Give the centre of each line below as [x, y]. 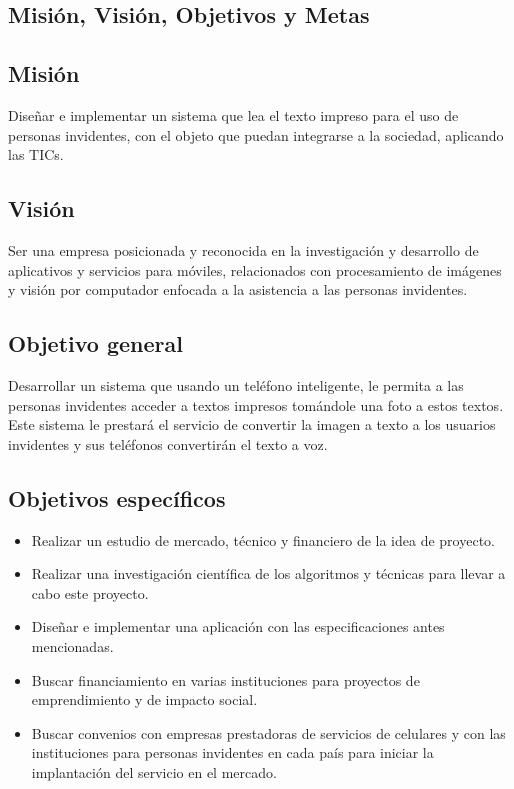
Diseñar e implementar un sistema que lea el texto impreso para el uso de [233, 114]
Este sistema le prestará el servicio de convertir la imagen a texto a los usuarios [252, 424]
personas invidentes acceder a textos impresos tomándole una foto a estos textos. [256, 404]
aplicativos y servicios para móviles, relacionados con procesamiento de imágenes [255, 269]
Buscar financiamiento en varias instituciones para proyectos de [225, 679]
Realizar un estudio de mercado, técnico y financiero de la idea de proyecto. [263, 539]
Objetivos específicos [117, 497]
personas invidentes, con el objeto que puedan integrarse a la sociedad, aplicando [256, 134]
